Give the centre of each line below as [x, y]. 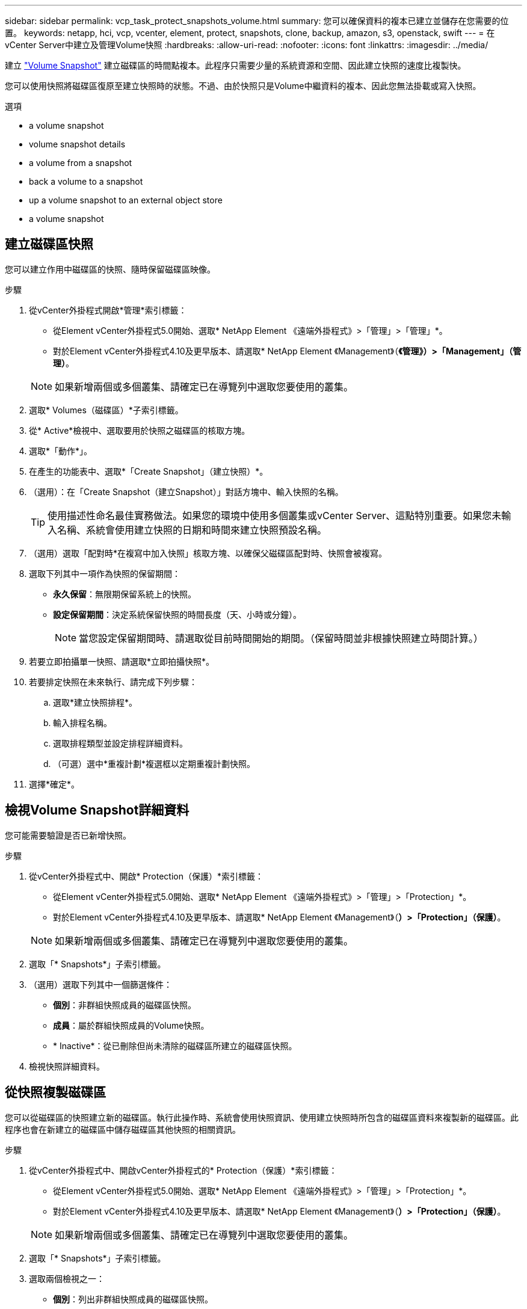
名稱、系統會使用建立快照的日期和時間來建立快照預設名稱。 [192, 530]
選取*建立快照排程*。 [95, 702]
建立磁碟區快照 [49, 244]
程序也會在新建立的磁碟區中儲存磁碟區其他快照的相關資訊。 [123, 1129]
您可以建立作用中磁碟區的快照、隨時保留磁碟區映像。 [110, 269]
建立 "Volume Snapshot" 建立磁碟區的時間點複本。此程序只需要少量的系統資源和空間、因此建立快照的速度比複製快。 [236, 65]
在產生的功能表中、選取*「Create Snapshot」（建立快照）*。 [149, 471]
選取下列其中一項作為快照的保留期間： [105, 573]
